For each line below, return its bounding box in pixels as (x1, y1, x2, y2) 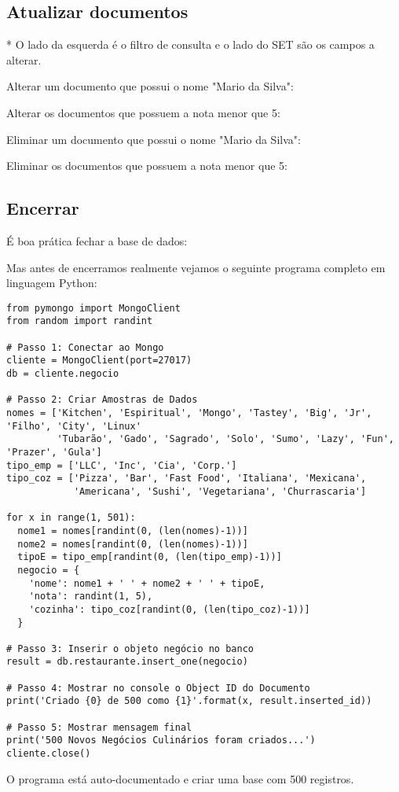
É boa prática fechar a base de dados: (6, 232, 188, 249)
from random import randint (6, 315, 153, 327)
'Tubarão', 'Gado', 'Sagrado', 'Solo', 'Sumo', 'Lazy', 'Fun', (57, 433, 394, 445)
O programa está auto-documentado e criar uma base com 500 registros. (6, 770, 354, 786)
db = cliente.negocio (6, 368, 119, 380)
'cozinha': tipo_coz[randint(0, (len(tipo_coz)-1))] (28, 603, 310, 615)
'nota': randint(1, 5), (28, 591, 153, 602)
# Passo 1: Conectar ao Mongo (6, 341, 164, 353)
